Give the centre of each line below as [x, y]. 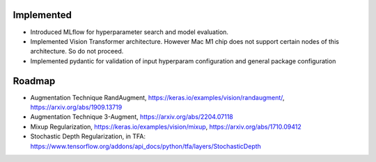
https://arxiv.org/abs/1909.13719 [76, 107]
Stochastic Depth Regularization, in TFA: [88, 136]
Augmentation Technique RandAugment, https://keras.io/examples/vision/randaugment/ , [157, 97]
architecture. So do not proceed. [77, 51]
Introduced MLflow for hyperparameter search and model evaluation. [130, 32]
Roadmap [34, 81]
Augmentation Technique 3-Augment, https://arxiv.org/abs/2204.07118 [132, 117]
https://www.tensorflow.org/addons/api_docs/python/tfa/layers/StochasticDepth [146, 146]
